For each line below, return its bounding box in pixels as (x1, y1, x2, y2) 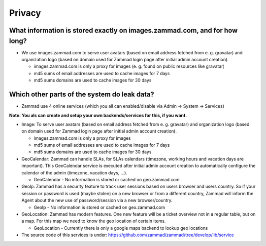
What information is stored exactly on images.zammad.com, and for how (9, 26, 238, 35)
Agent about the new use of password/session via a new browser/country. (21, 198, 172, 204)
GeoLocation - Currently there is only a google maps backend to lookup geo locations (33, 225, 208, 231)
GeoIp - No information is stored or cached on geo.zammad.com (33, 204, 165, 210)
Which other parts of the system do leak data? (9, 90, 155, 99)
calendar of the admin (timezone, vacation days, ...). (21, 169, 128, 175)
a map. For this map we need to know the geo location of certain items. (21, 218, 166, 224)
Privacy (9, 7, 41, 18)
